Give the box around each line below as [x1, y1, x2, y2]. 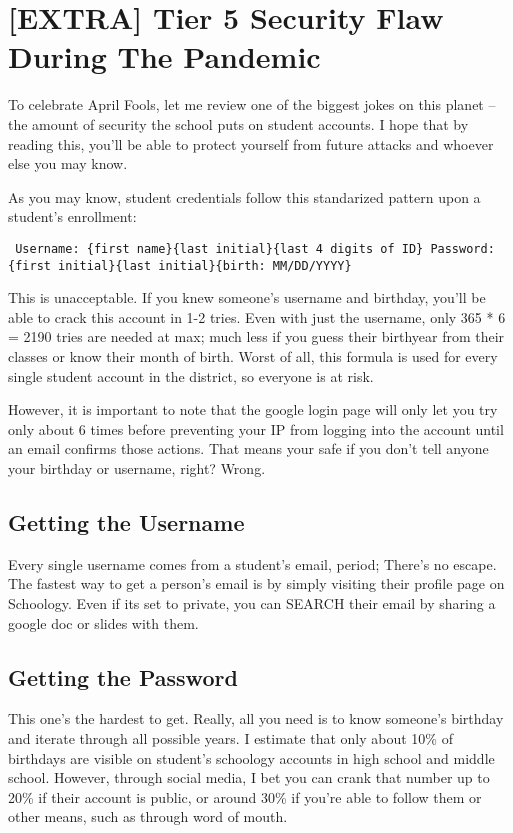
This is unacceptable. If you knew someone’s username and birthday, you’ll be [8, 287, 486, 308]
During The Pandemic [8, 36, 321, 77]
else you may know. [8, 153, 128, 174]
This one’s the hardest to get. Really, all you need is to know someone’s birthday [8, 708, 504, 729]
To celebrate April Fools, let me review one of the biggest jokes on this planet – [8, 94, 496, 115]
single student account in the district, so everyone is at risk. [8, 365, 374, 386]
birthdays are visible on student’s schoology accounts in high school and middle [8, 747, 495, 768]
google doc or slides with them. [8, 612, 199, 633]
